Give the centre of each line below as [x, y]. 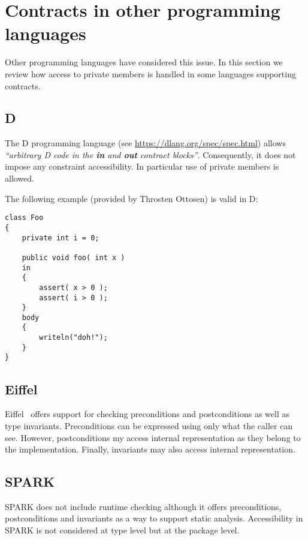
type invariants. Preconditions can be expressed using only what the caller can [149, 425]
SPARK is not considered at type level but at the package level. [122, 530]
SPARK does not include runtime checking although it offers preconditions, [143, 506]
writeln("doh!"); [73, 338]
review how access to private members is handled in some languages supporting [150, 73]
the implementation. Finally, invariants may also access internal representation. [150, 449]
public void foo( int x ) [73, 257]
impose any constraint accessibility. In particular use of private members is [142, 166]
